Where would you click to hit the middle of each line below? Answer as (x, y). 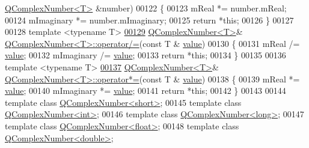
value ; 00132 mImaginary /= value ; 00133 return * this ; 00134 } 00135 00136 (145, 55)
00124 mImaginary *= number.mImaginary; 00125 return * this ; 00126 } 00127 (149, 20)
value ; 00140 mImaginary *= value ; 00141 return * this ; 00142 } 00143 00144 (145, 91)
